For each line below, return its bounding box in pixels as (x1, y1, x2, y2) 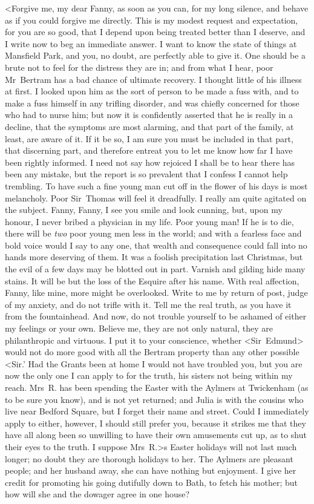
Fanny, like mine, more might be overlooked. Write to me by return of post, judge (5, 286, 308, 299)
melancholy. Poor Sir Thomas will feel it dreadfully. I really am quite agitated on (5, 191, 307, 204)
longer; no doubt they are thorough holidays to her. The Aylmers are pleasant (5, 452, 293, 465)
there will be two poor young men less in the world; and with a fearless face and (5, 227, 302, 240)
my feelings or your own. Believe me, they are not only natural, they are (5, 322, 273, 335)
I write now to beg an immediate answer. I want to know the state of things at (5, 37, 297, 50)
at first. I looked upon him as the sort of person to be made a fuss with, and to (5, 85, 299, 97)
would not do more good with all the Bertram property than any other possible (5, 345, 299, 358)
